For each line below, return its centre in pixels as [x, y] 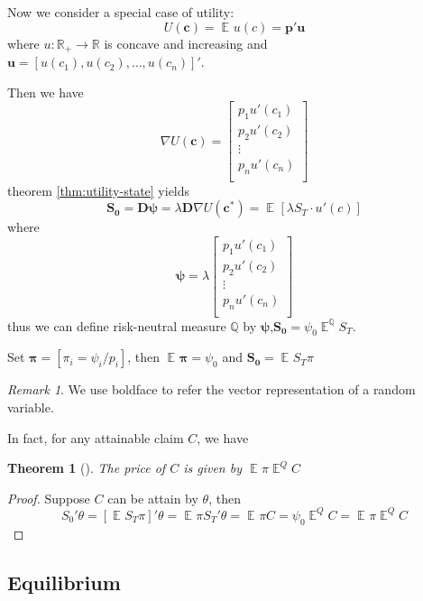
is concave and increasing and [186, 43]
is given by [212, 468]
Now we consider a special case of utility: [121, 12]
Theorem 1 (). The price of [87, 468]
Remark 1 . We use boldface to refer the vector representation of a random [211, 389]
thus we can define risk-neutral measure [117, 325]
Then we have [46, 92]
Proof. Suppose [49, 498]
